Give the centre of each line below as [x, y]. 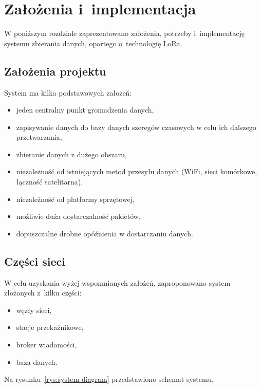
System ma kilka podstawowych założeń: [68, 92]
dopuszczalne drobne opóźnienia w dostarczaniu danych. [105, 233]
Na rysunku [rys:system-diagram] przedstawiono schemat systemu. [109, 379]
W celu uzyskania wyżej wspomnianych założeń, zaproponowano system [117, 282]
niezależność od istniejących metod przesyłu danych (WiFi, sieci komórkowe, [137, 171]
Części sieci [35, 261]
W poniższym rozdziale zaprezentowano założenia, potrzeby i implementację [125, 33]
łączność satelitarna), [50, 182]
